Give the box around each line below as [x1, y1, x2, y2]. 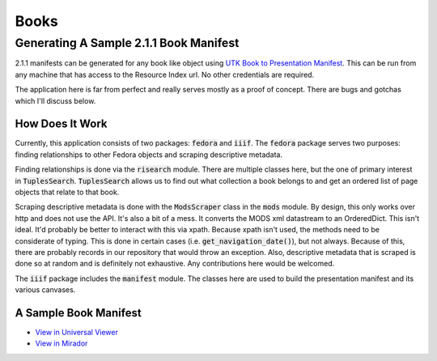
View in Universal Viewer [35, 328, 119, 338]
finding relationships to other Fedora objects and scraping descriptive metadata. [15, 150, 283, 159]
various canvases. [15, 285, 76, 295]
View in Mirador [35, 338, 88, 348]
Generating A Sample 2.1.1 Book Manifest [15, 36, 240, 50]
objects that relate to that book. [15, 187, 120, 197]
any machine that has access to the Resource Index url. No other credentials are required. [15, 70, 315, 79]
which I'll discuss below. [15, 96, 96, 105]
